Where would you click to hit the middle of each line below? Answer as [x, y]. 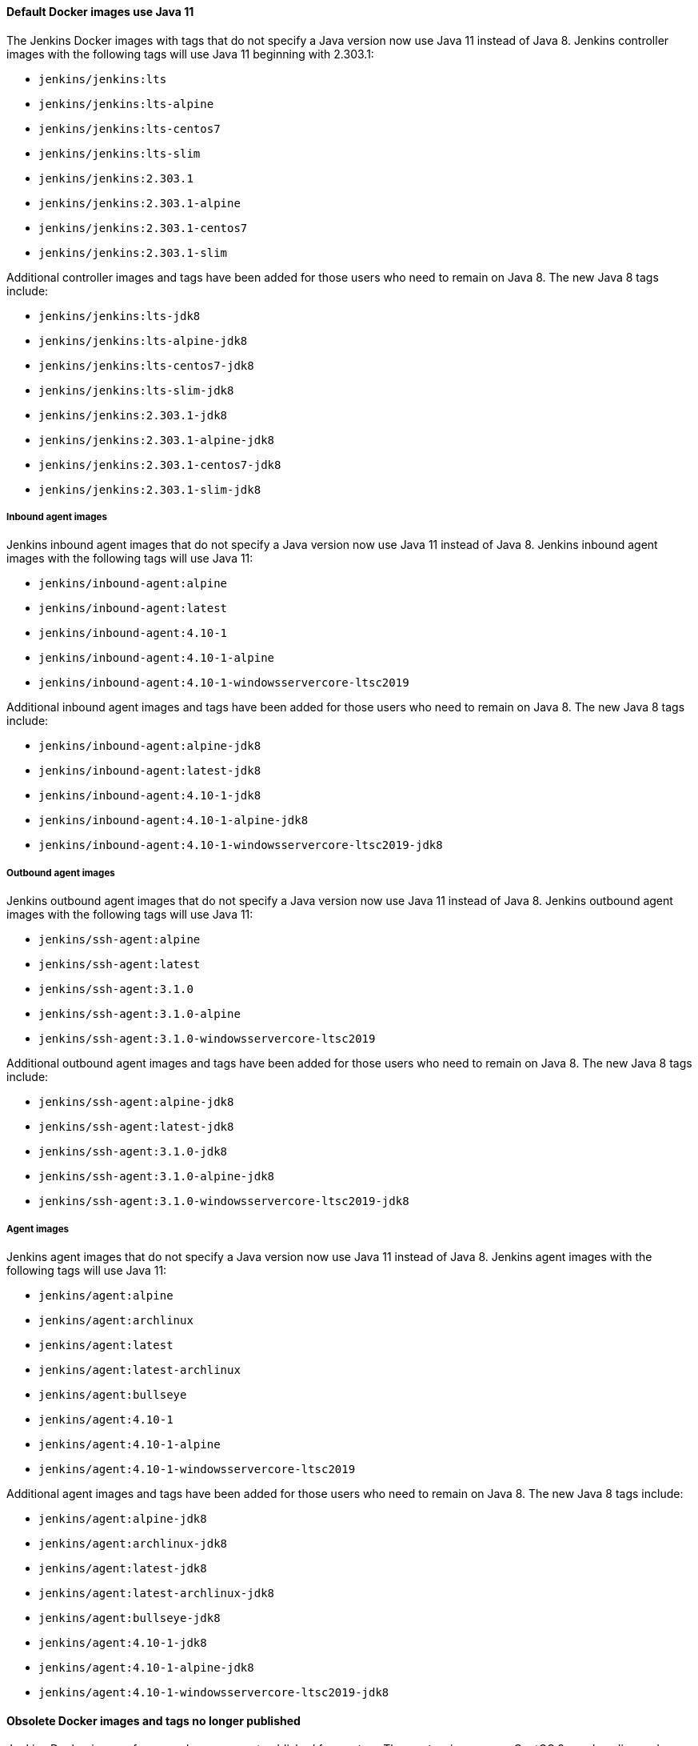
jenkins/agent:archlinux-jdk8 [133, 1543]
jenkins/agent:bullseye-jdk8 [130, 1618]
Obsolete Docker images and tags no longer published [154, 1720]
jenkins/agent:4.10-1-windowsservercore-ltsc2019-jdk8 [214, 1692]
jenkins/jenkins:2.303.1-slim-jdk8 [150, 489]
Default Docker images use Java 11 [100, 12]
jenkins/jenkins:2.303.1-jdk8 [133, 415]
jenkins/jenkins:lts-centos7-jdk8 [146, 365]
